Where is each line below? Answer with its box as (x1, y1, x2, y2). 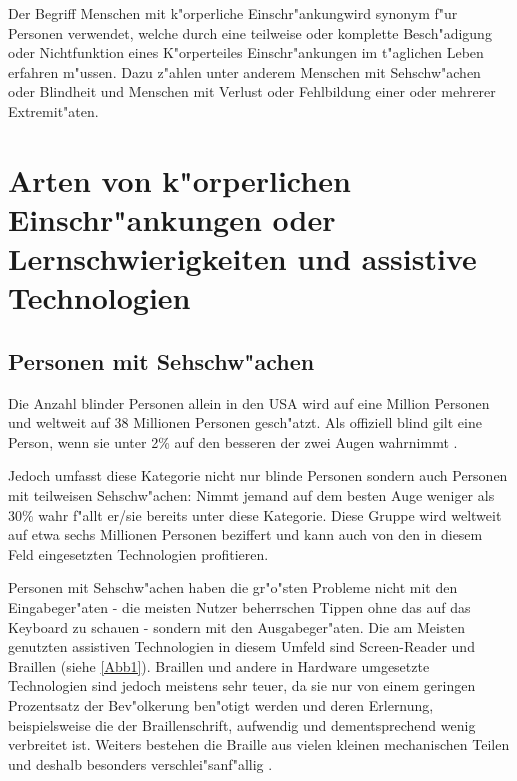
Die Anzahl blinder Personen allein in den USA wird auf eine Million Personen (8, 392, 490, 413)
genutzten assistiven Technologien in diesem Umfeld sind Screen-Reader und (8, 636, 475, 657)
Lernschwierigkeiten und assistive (8, 238, 477, 279)
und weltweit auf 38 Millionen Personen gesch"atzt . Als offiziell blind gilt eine (8, 412, 482, 433)
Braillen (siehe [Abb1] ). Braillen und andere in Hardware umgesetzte (8, 655, 430, 676)
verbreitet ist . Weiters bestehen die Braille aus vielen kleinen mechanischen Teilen (8, 734, 510, 755)
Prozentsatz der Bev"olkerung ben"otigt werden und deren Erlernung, (8, 695, 434, 716)
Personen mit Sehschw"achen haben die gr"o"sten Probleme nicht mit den (8, 577, 458, 598)
